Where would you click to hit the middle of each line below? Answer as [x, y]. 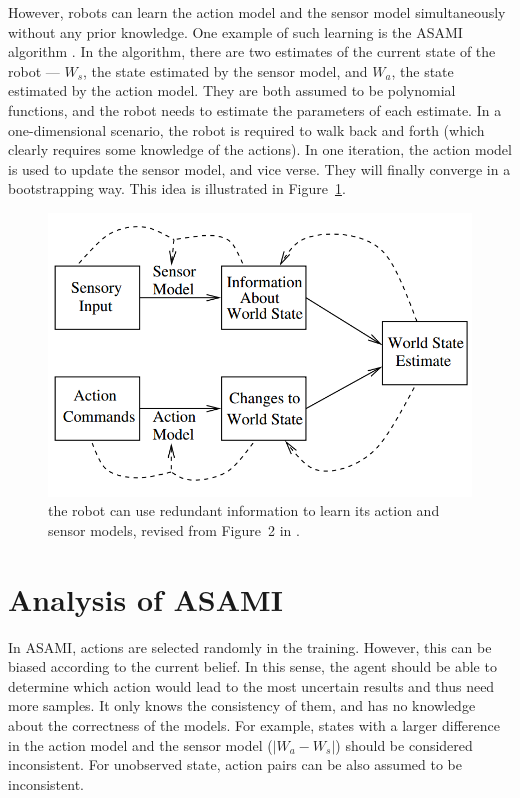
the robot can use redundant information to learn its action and [244, 510]
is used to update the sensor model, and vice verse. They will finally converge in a [259, 168]
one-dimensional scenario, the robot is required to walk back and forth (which [246, 129]
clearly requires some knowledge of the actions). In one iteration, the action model [260, 149]
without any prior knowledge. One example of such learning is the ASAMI [235, 31]
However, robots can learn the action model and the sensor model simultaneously [257, 12]
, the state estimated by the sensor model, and [225, 70]
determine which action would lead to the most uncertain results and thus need [251, 685]
